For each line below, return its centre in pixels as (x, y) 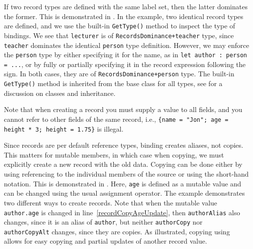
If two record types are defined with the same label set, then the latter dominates (126, 6)
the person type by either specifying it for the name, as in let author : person (126, 55)
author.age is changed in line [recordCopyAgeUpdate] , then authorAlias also (122, 212)
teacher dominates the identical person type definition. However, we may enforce (126, 45)
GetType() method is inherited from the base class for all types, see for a (113, 83)
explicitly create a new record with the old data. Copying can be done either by (123, 164)
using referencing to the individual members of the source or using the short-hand (126, 174)
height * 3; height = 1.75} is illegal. (64, 128)
